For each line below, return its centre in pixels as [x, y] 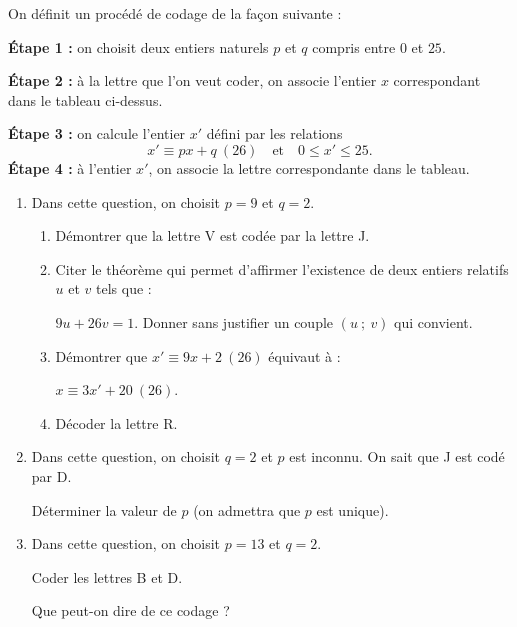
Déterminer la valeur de [104, 509]
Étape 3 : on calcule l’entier [97, 133]
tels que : [124, 288]
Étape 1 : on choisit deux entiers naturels [138, 46]
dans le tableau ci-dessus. [85, 99]
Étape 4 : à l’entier [70, 167]
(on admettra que [247, 509]
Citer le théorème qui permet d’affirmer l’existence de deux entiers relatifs [282, 268]
